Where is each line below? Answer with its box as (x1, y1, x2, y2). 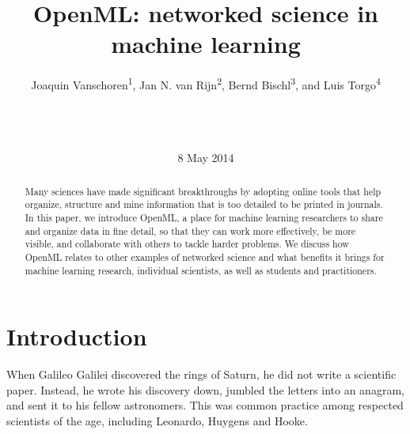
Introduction (6, 320, 147, 353)
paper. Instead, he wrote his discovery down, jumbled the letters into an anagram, (6, 381, 404, 398)
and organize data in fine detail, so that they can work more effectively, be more (25, 224, 356, 237)
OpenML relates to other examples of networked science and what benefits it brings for (25, 251, 385, 264)
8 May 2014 (177, 149, 234, 166)
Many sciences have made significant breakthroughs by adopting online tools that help (25, 184, 382, 198)
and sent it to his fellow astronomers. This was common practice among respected (6, 397, 404, 413)
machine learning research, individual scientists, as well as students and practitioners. (25, 263, 377, 277)
